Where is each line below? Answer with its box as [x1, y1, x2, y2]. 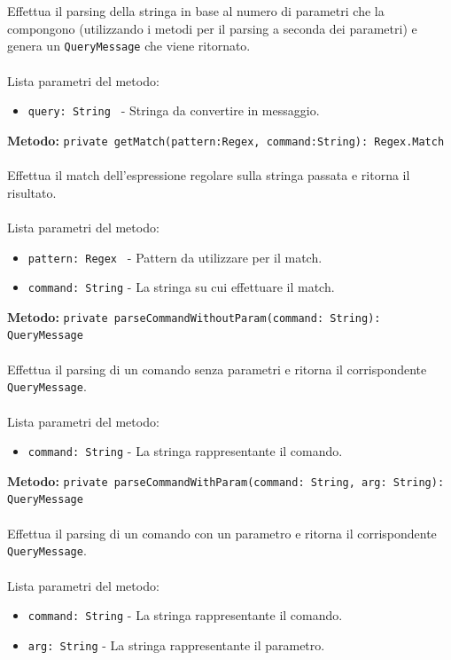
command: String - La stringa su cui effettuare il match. [27, 278, 335, 296]
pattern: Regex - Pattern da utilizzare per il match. [27, 247, 323, 266]
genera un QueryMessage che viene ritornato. [7, 36, 251, 55]
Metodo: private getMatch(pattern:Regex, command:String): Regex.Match [7, 130, 445, 149]
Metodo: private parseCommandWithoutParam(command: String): [7, 307, 381, 326]
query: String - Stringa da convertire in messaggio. [27, 101, 320, 120]
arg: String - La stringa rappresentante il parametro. [27, 635, 325, 654]
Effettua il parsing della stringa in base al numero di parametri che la [7, 2, 385, 20]
